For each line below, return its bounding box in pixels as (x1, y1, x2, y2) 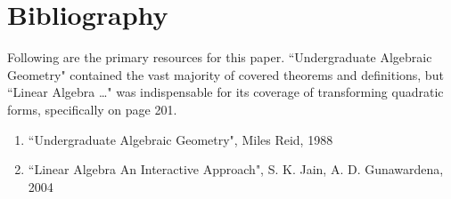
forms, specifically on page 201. (7, 99, 177, 118)
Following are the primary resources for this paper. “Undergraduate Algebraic (7, 48, 432, 67)
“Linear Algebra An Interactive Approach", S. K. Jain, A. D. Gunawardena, (28, 160, 444, 179)
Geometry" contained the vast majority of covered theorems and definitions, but (7, 65, 444, 84)
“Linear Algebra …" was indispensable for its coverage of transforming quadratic (7, 83, 444, 101)
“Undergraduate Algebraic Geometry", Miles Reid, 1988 (28, 130, 333, 148)
